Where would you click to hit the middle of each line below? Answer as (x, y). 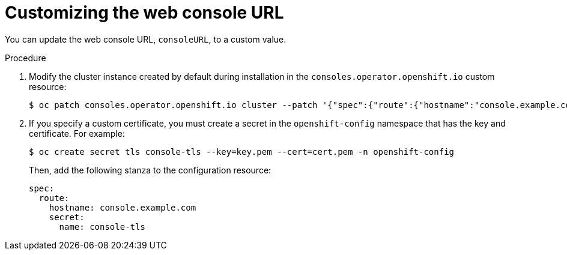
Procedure (26, 58)
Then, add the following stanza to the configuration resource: (150, 170)
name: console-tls (102, 226)
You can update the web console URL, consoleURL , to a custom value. (146, 39)
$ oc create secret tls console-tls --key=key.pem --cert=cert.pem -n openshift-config (242, 151)
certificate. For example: (77, 133)
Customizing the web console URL (144, 13)
